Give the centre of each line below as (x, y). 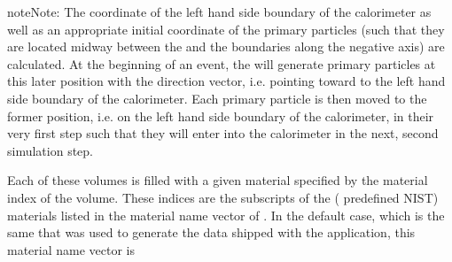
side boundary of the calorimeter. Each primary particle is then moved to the (217, 98)
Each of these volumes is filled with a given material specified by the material (218, 180)
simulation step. (50, 150)
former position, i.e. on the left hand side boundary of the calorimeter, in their (221, 116)
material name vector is (71, 249)
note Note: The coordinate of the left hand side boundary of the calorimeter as (219, 12)
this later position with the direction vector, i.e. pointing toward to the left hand (226, 81)
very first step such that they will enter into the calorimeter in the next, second (223, 133)
